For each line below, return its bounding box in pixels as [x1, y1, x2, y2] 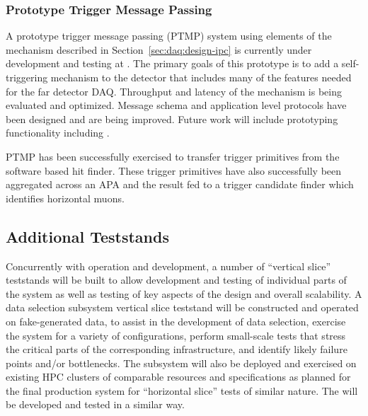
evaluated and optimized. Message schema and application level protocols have [6, 98, 347, 112]
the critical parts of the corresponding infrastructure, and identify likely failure [6, 342, 347, 357]
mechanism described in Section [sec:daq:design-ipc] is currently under [6, 42, 312, 57]
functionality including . [6, 125, 110, 140]
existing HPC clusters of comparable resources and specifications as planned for [6, 369, 351, 384]
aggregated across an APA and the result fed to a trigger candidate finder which [6, 177, 354, 192]
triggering [6, 70, 48, 84]
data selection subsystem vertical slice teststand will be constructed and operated [6, 300, 359, 315]
